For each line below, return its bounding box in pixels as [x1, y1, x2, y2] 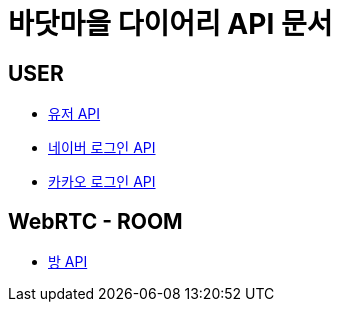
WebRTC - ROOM [8, 208, 183, 234]
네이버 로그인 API [48, 139, 156, 157]
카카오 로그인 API [48, 173, 156, 191]
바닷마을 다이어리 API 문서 [8, 7, 333, 41]
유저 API [48, 105, 101, 123]
